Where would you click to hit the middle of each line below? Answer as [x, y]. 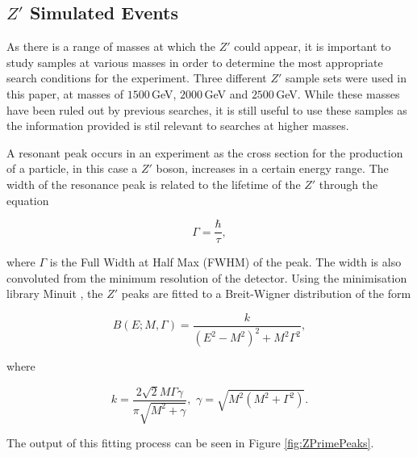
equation [28, 200]
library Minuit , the [55, 293]
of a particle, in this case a [72, 168]
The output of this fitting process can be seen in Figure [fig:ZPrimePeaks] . [190, 443]
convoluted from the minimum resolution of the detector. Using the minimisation [207, 277]
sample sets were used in [346, 78]
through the [348, 184]
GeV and [226, 93]
